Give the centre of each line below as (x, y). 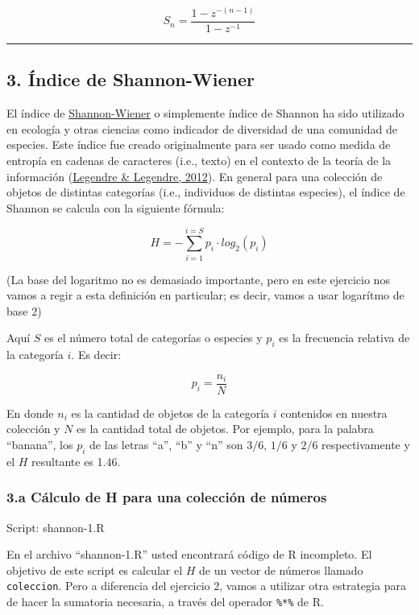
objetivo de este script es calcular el (95, 570)
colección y (33, 429)
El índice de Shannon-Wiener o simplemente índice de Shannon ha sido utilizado (205, 113)
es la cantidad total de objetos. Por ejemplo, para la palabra (225, 429)
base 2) (24, 310)
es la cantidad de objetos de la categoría (170, 413)
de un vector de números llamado (281, 570)
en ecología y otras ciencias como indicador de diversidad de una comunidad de (202, 128)
